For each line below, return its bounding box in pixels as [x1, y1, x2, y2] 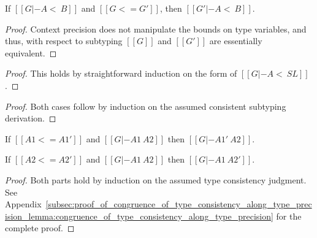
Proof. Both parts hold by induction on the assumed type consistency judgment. [5, 173, 307, 186]
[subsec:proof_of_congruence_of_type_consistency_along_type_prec [45, 198, 312, 210]
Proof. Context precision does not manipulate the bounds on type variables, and [5, 22, 307, 35]
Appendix [5, 198, 42, 210]
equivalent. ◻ [5, 46, 57, 59]
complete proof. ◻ [5, 221, 75, 234]
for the [276, 209, 302, 222]
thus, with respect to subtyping [5, 34, 123, 47]
